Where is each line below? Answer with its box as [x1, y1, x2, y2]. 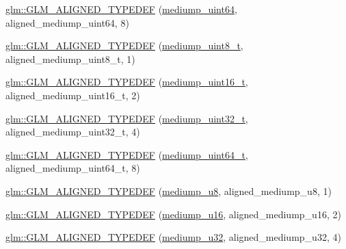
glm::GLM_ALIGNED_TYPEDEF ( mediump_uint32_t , [5, 111, 248, 125]
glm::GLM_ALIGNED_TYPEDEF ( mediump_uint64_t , [5, 147, 248, 161]
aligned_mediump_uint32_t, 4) [5, 124, 140, 139]
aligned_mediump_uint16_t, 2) [5, 88, 140, 102]
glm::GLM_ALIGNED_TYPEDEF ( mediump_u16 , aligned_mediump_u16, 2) [5, 207, 341, 221]
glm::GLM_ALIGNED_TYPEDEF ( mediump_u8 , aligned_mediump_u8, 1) [5, 183, 332, 198]
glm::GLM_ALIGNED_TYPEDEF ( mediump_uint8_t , [5, 38, 243, 53]
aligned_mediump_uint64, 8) [5, 15, 129, 29]
